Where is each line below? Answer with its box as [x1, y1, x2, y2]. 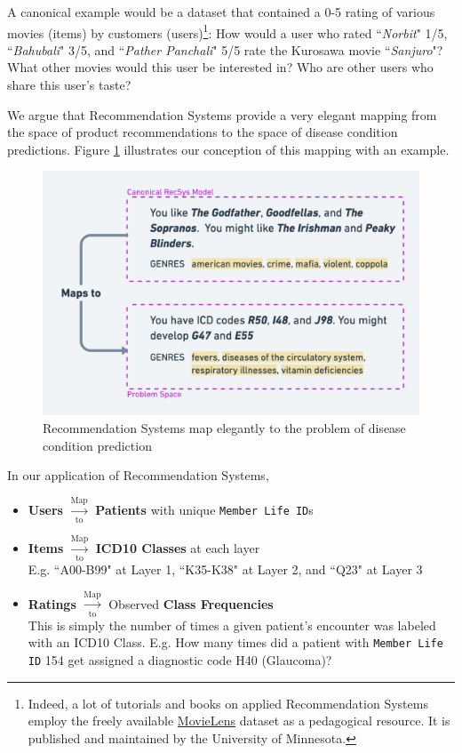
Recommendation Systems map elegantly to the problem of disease [43, 418, 406, 437]
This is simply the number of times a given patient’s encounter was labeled [28, 615, 436, 634]
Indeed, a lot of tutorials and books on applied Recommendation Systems [28, 693, 428, 712]
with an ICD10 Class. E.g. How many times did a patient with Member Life [28, 633, 443, 652]
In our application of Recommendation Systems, [7, 466, 269, 485]
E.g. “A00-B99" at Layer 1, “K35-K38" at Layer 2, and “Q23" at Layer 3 [28, 559, 423, 578]
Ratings [28, 594, 76, 613]
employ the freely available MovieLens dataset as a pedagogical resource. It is [28, 711, 450, 730]
